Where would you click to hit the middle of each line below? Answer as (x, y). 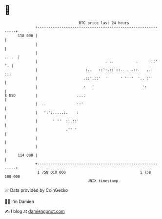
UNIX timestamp (103, 181)
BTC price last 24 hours (104, 23)
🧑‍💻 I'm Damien (20, 201)
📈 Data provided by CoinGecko (36, 190)
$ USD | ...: (45, 95)
